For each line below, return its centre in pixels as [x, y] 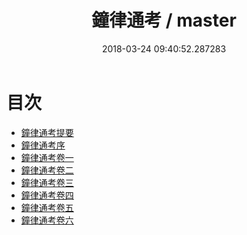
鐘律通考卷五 [47, 207]
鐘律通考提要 [47, 132]
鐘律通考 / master [164, 20]
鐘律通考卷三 [47, 182]
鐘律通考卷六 [47, 220]
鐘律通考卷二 [47, 170]
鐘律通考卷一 [47, 157]
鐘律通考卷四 [47, 195]
